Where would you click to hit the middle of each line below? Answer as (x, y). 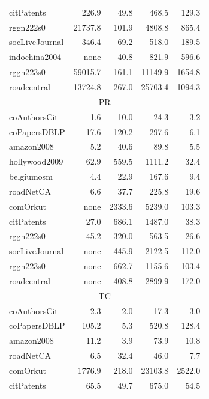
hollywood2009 (36, 161)
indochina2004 (35, 57)
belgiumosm (31, 176)
